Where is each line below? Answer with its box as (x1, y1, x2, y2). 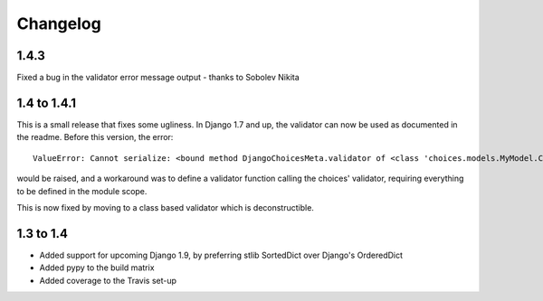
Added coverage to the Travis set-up (39, 275, 176, 286)
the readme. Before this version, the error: (16, 132, 174, 143)
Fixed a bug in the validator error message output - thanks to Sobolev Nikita (16, 72, 300, 83)
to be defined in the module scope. (16, 185, 148, 196)
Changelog (16, 14, 101, 33)
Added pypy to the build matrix (39, 262, 155, 273)
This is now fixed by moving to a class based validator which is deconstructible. (16, 202, 314, 212)
